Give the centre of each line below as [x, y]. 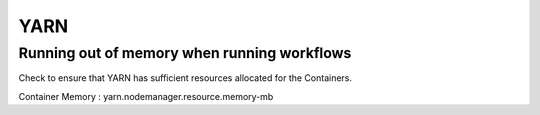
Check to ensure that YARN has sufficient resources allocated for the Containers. [185, 78]
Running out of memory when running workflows [185, 53]
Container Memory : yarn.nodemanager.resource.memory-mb [146, 96]
